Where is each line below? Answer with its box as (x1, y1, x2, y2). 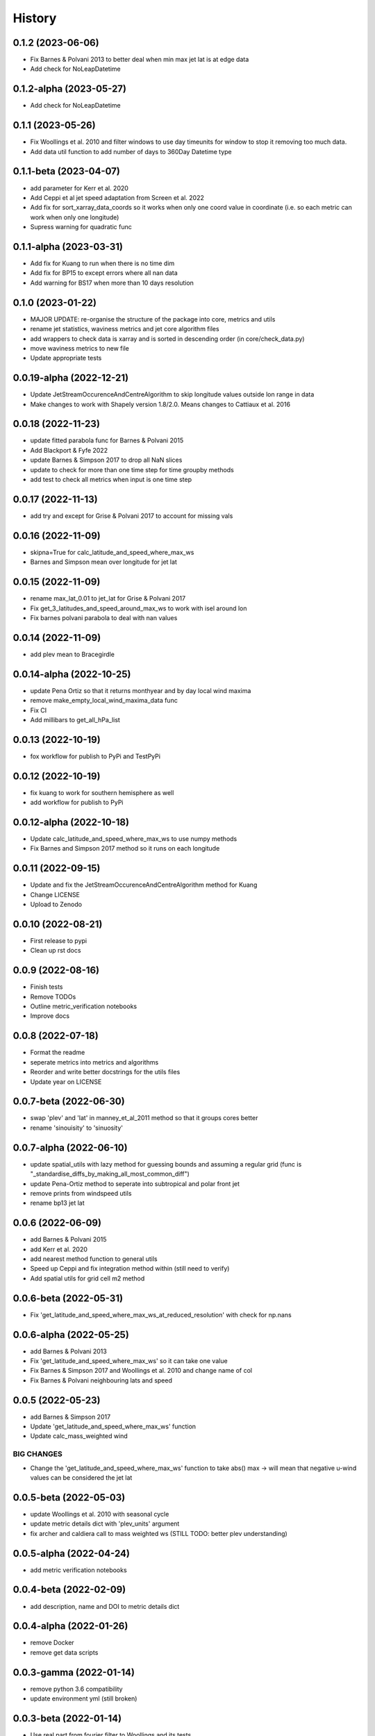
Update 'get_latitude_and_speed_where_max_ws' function (30, 1422, 197, 1430)
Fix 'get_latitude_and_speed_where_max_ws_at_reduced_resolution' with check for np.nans (30, 1310, 292, 1319)
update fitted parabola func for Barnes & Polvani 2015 (30, 436, 184, 444)
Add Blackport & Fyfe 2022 (30, 446, 108, 454)
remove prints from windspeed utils (30, 1189, 132, 1197)
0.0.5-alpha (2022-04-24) (12, 1547, 130, 1559)
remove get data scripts (30, 1648, 99, 1656)
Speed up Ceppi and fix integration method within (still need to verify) (30, 1265, 230, 1273)
